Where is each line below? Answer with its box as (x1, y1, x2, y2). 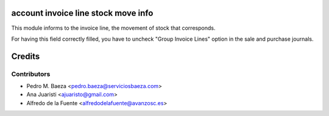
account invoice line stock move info (11, 8, 154, 18)
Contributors (11, 70, 51, 78)
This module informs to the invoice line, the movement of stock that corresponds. (11, 24, 216, 32)
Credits (11, 51, 40, 61)
